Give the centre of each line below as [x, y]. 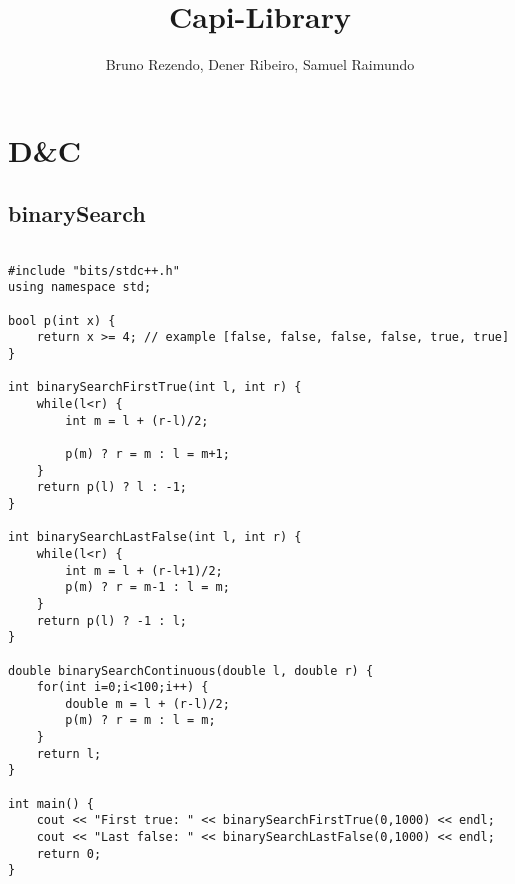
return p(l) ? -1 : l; [111, 620]
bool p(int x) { [62, 320]
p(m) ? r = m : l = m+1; [147, 453]
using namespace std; [80, 287]
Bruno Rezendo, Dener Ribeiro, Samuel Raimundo [260, 64]
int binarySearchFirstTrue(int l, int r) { [155, 387]
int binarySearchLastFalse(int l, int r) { [155, 537]
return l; [69, 753]
